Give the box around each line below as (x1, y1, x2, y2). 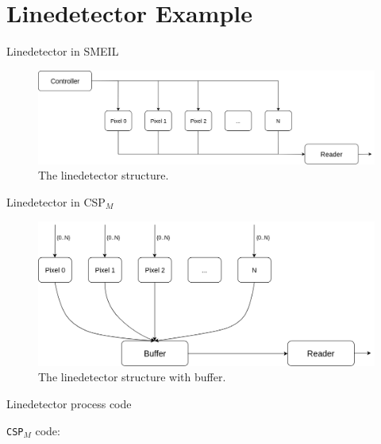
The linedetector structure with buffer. (38, 369, 226, 385)
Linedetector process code (6, 395, 132, 411)
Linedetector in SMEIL (6, 43, 119, 60)
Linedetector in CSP (6, 193, 106, 210)
